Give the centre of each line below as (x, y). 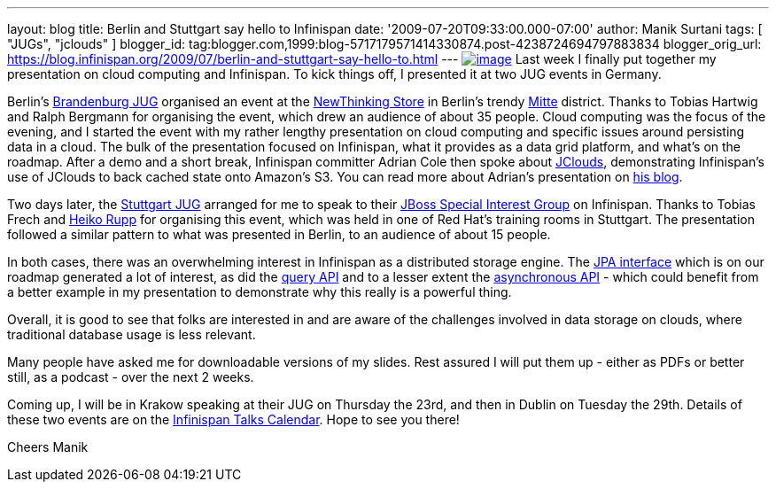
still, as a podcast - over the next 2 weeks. (131, 377)
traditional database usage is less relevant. (132, 334)
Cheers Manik (48, 447)
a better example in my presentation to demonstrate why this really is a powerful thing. (260, 292)
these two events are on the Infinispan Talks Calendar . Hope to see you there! (233, 419)
